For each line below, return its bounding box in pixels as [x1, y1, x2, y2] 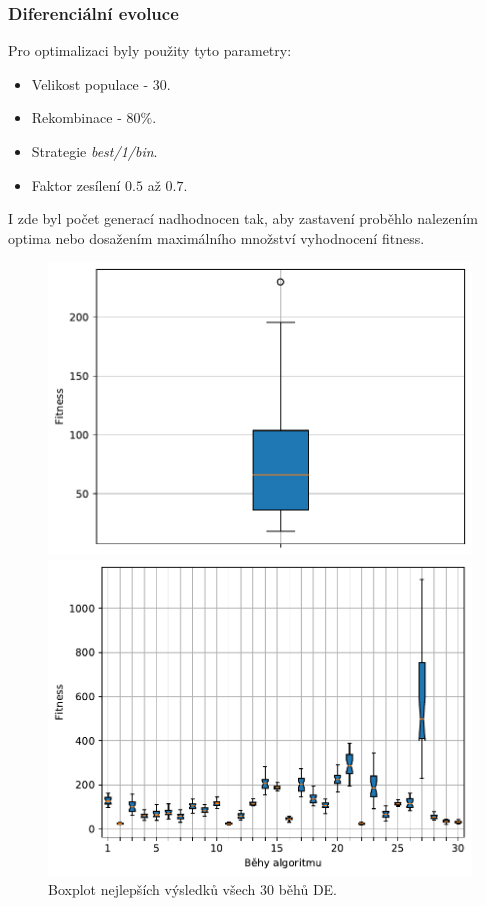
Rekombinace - [31, 107, 122, 128]
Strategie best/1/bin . [31, 141, 158, 161]
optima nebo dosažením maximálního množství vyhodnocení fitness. [8, 227, 425, 248]
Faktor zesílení [31, 174, 121, 195]
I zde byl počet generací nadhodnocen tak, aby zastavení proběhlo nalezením [8, 208, 478, 229]
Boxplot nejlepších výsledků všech [48, 879, 256, 900]
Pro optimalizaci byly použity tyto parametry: [8, 40, 292, 61]
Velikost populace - [31, 73, 149, 94]
